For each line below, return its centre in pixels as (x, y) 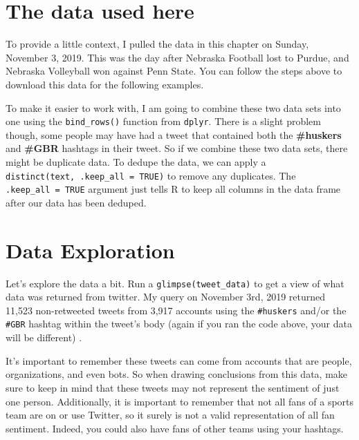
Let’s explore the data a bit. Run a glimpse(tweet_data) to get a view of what (175, 283)
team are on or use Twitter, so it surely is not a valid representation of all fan (170, 415)
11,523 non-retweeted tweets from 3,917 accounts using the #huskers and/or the (176, 310)
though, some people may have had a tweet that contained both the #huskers (174, 134)
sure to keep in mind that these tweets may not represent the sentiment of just (173, 387)
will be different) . (44, 337)
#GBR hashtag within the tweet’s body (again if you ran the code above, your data (179, 324)
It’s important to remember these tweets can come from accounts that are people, (179, 360)
